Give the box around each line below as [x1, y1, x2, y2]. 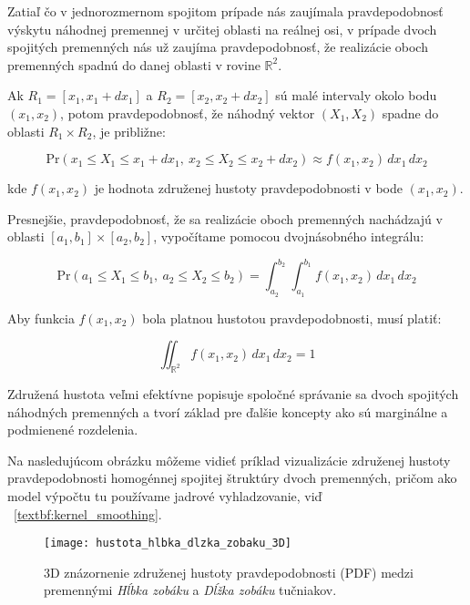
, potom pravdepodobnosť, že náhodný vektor [60, 103, 315, 122]
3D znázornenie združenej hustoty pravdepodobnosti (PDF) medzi [44, 562, 414, 581]
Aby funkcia [7, 308, 75, 327]
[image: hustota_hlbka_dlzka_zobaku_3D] [44, 537, 292, 550]
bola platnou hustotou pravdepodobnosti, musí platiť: [142, 308, 442, 327]
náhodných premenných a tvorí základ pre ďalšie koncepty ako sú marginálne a [7, 402, 448, 421]
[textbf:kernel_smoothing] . [14, 504, 162, 523]
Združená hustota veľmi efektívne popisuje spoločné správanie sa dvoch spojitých [7, 385, 459, 404]
